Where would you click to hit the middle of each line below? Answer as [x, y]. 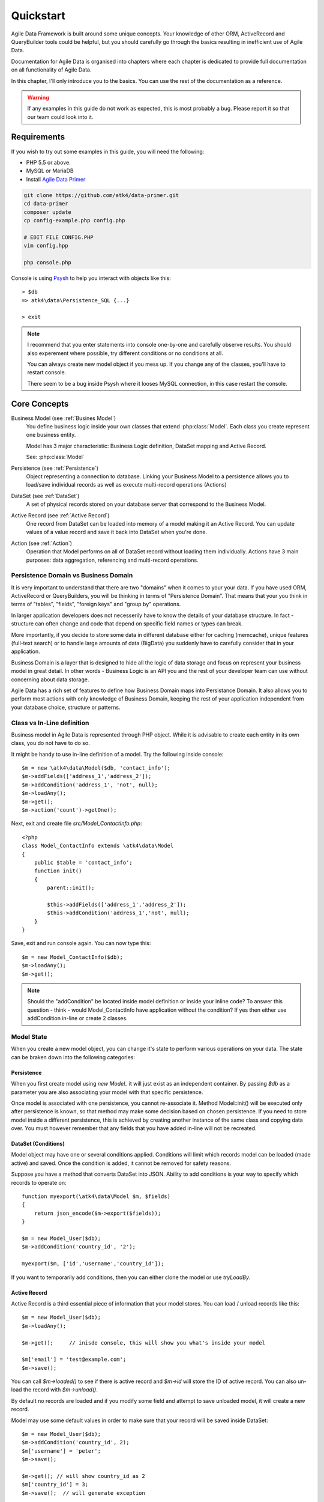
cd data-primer [46, 204]
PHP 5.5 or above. [49, 162]
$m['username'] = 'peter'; [61, 1451]
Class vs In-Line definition [50, 723]
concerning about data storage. [50, 680]
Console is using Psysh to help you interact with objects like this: [91, 278]
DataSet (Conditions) [38, 1144]
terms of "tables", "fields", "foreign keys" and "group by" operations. [96, 604]
